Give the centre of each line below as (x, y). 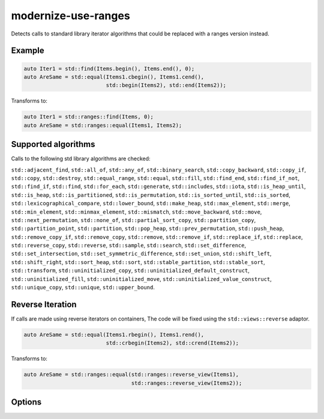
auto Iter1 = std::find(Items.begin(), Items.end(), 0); (109, 68)
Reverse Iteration (44, 304)
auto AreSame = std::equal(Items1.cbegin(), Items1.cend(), (114, 77)
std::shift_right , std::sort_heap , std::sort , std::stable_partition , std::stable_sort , (138, 262)
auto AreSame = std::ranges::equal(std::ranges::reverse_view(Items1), (131, 375)
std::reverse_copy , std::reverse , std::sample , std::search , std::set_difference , (129, 246)
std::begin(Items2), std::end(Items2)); (166, 85)
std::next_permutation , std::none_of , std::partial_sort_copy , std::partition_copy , (133, 220)
